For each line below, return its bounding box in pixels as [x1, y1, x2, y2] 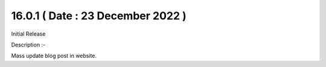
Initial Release [11, 30, 46, 37]
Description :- [11, 41, 46, 48]
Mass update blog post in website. [11, 52, 97, 60]
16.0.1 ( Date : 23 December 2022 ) [11, 9, 187, 22]
